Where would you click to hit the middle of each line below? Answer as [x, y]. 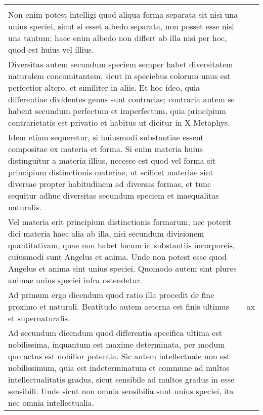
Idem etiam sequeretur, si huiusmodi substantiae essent [106, 137]
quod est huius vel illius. [51, 49]
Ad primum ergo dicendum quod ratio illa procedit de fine [111, 295]
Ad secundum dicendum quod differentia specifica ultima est [115, 333]
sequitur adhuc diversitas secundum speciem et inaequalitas [114, 195]
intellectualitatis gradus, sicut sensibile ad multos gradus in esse [121, 379]
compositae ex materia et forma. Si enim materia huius [106, 149]
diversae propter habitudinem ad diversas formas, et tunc [110, 184]
